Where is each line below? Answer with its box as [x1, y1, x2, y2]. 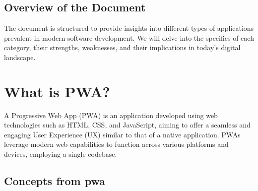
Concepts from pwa [4, 173, 105, 189]
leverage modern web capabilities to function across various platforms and [4, 139, 229, 149]
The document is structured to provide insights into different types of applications [4, 23, 254, 33]
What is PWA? [4, 81, 110, 101]
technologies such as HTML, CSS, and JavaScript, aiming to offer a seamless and [4, 120, 251, 130]
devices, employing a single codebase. [4, 149, 117, 159]
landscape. [4, 52, 36, 62]
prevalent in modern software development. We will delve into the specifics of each [4, 32, 254, 43]
